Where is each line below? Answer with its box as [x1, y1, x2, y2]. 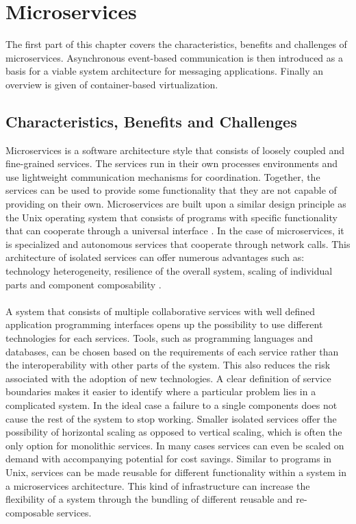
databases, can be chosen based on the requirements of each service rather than [5, 344, 339, 358]
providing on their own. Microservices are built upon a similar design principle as [5, 197, 346, 211]
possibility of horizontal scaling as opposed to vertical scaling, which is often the [5, 425, 342, 439]
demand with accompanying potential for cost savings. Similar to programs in [5, 451, 332, 466]
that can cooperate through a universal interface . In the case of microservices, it [5, 223, 344, 238]
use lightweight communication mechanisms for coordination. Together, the [5, 169, 320, 184]
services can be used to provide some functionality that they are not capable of [5, 183, 337, 197]
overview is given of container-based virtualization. [5, 77, 218, 91]
